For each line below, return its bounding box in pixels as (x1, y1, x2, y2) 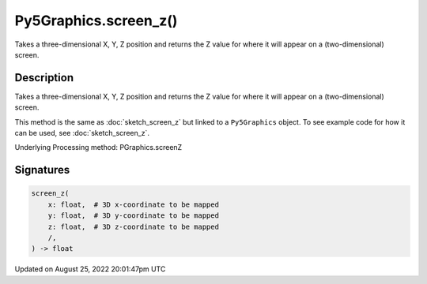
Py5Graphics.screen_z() (14, 12, 178, 29)
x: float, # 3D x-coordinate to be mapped (47, 200, 219, 209)
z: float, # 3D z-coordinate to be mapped (47, 222, 219, 231)
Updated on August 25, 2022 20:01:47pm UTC (14, 264, 166, 274)
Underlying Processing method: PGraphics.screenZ (14, 143, 183, 152)
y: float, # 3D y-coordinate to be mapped (47, 211, 219, 220)
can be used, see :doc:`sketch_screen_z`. (14, 129, 150, 138)
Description (14, 71, 74, 84)
